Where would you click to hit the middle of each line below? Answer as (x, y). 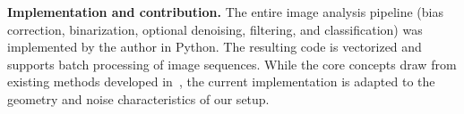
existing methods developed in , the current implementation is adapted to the (221, 81)
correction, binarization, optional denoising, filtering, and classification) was (215, 29)
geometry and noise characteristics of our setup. (138, 98)
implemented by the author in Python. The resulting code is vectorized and (215, 47)
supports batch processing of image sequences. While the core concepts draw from (232, 64)
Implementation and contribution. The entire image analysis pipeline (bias (225, 12)
